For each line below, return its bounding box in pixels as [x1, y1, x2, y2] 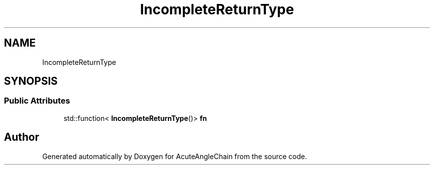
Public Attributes [4, 96, 70, 106]
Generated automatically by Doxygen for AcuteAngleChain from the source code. [42, 152, 307, 161]
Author [4, 131, 39, 144]
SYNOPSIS [4, 75, 58, 88]
